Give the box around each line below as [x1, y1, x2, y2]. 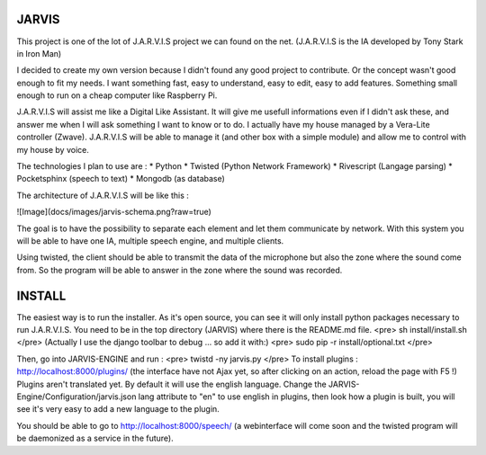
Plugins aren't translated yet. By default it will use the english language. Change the [16, 379, 328, 389]
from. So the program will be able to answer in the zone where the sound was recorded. [16, 264, 343, 275]
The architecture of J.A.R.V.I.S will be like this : [16, 190, 189, 201]
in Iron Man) [16, 48, 62, 58]
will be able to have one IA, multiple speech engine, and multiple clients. [16, 235, 284, 246]
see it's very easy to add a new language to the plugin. [16, 404, 220, 415]
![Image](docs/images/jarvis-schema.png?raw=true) [16, 207, 211, 218]
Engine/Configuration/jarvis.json [16, 391, 137, 402]
